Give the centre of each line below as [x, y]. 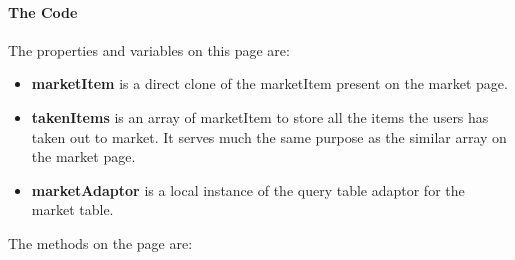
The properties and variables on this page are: [149, 49]
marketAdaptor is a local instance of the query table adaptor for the [248, 189]
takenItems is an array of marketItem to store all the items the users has [260, 116]
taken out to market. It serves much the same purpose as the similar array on [269, 136]
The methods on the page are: [100, 242]
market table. [72, 209]
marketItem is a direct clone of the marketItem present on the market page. [269, 83]
